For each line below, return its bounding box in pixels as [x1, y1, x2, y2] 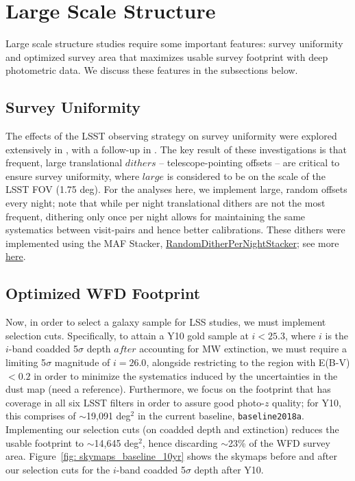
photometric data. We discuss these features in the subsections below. [5, 63, 298, 77]
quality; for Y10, [272, 395, 341, 409]
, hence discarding [142, 435, 218, 450]
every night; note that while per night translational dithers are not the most [5, 196, 326, 210]
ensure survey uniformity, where [5, 168, 140, 183]
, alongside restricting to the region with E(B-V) [146, 355, 350, 369]
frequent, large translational [5, 155, 123, 170]
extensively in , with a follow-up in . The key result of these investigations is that [5, 142, 347, 156]
